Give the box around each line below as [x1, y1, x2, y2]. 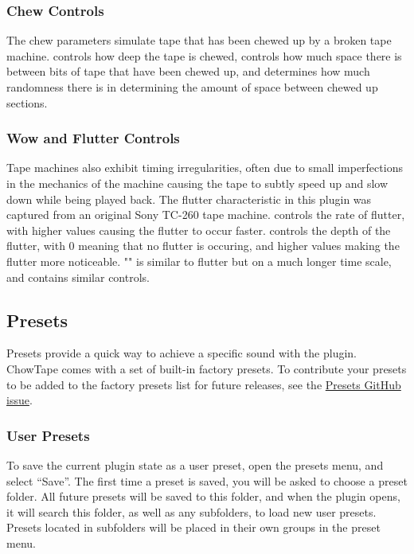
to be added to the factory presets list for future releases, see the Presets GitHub [6, 376, 401, 392]
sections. [6, 94, 48, 111]
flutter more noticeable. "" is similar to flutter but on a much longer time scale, [6, 252, 392, 269]
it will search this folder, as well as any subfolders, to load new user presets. [6, 503, 377, 520]
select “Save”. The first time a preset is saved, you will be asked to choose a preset [6, 472, 408, 489]
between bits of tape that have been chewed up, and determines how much [6, 63, 370, 80]
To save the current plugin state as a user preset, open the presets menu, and [6, 456, 384, 473]
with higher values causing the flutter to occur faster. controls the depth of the [6, 221, 391, 238]
